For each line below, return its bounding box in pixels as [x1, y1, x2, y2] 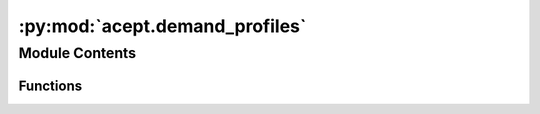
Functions [18, 77, 83, 94]
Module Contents [18, 44, 137, 62]
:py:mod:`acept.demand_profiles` [18, 15, 307, 37]
